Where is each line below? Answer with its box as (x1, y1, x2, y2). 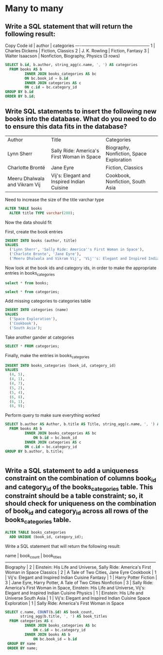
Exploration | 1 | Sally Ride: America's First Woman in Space (5, 600, 124, 606)
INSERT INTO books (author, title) (5, 238, 77, 243)
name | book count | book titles (5, 553, 62, 559)
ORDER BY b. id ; (5, 94, 36, 99)
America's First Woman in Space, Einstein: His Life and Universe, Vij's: (5, 585, 146, 590)
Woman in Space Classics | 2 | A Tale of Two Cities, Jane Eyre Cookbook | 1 (5, 569, 157, 575)
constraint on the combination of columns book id (5, 474, 156, 483)
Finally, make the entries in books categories (5, 352, 90, 360)
